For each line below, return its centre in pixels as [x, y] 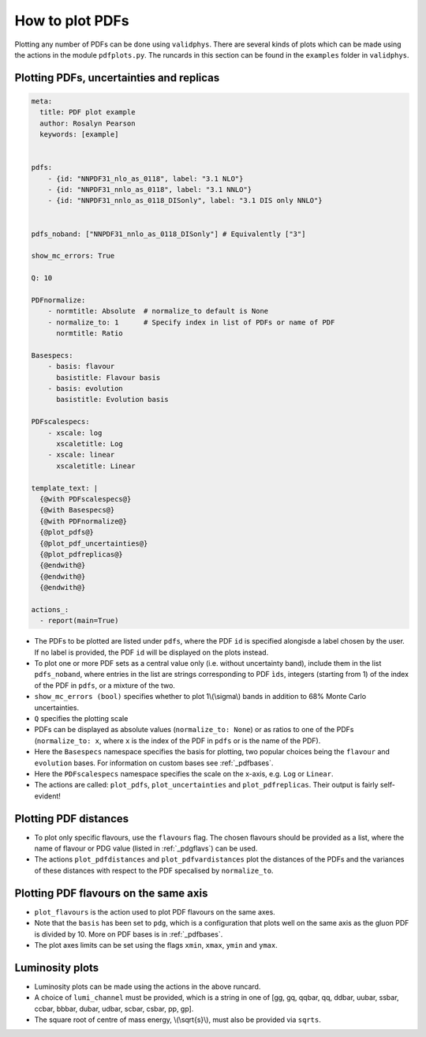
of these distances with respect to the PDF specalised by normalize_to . [154, 870]
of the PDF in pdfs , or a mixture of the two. [105, 685]
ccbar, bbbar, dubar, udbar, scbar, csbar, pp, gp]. [114, 1009]
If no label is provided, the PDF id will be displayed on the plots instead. [151, 652]
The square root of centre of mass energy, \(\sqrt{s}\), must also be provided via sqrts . [177, 1020]
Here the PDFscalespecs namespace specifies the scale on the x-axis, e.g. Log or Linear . [184, 773]
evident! [47, 796]
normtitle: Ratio [90, 333]
